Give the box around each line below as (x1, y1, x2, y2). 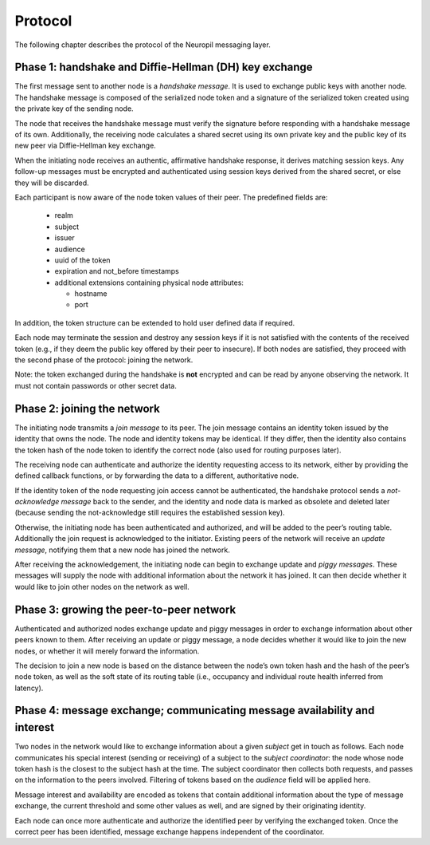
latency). (14, 683, 44, 693)
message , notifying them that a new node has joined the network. (14, 545, 230, 555)
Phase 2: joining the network (14, 401, 161, 415)
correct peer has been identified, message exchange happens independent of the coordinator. (14, 827, 325, 836)
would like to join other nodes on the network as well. (14, 582, 190, 591)
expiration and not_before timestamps (54, 267, 179, 276)
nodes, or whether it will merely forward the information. (14, 646, 200, 656)
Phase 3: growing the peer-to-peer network (14, 602, 236, 616)
